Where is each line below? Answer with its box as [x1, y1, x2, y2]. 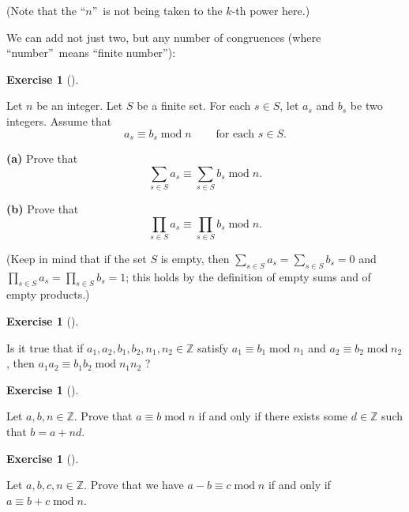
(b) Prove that [6, 200, 79, 216]
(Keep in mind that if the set [6, 250, 147, 266]
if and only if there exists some [198, 408, 348, 424]
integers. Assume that [6, 112, 112, 129]
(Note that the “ [6, 2, 86, 18]
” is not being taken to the [92, 2, 223, 18]
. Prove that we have [84, 476, 184, 493]
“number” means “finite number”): [6, 44, 176, 61]
